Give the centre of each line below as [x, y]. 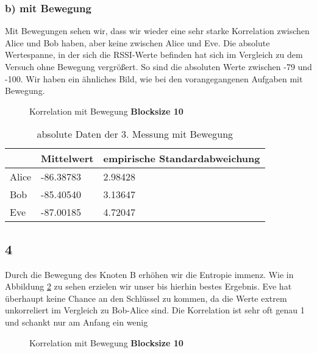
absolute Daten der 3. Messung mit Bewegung [135, 134]
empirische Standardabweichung [182, 159]
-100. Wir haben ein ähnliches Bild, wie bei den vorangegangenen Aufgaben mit [154, 78]
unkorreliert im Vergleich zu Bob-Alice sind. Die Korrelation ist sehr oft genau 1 [155, 310]
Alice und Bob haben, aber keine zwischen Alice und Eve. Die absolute [137, 42]
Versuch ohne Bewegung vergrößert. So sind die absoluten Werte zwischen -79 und [158, 66]
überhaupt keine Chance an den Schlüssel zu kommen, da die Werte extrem [146, 298]
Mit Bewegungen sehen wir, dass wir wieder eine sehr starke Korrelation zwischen [157, 31]
